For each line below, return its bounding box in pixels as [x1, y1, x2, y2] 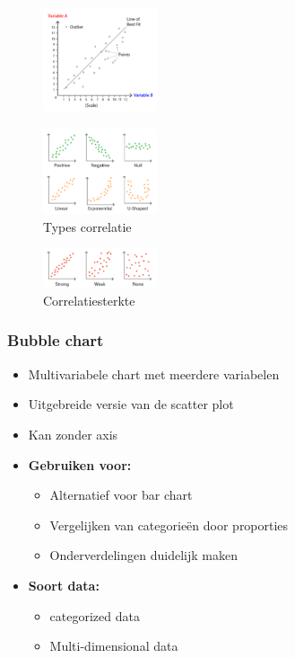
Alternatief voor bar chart [49, 485, 193, 504]
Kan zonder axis [28, 424, 118, 443]
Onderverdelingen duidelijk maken [49, 546, 238, 565]
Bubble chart [7, 329, 104, 351]
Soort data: [28, 575, 100, 594]
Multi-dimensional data [49, 636, 178, 655]
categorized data [49, 606, 140, 625]
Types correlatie [43, 217, 132, 236]
